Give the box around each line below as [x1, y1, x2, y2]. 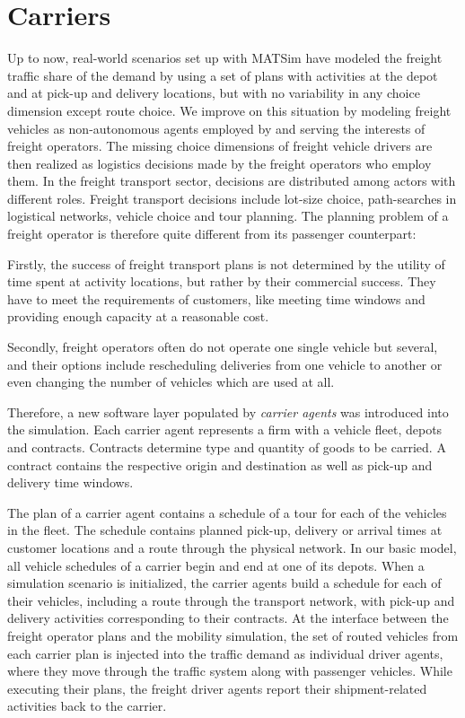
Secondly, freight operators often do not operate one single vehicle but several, [7, 337, 438, 356]
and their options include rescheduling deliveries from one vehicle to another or [7, 355, 443, 373]
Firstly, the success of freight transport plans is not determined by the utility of [7, 254, 445, 273]
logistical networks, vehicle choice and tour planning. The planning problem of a [7, 206, 449, 225]
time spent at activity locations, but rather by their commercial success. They [7, 272, 436, 291]
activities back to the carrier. [7, 696, 167, 715]
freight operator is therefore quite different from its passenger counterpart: [7, 224, 417, 243]
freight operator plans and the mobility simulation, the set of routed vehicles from [7, 626, 459, 644]
